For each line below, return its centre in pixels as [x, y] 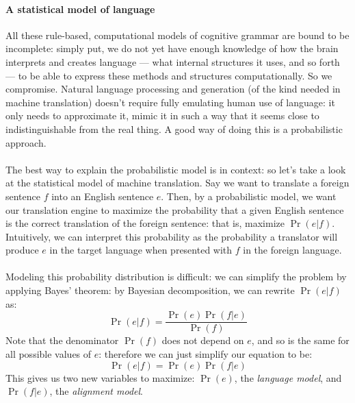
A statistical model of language [80, 9]
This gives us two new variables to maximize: [100, 377]
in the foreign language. [292, 250]
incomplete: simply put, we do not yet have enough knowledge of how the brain [172, 48]
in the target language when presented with [141, 250]
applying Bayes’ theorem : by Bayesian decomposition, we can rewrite [150, 290]
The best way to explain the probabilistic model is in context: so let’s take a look [176, 169]
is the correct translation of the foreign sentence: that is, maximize [145, 223]
